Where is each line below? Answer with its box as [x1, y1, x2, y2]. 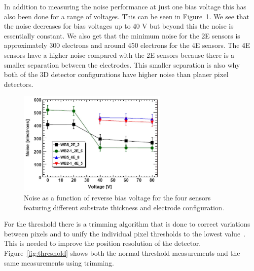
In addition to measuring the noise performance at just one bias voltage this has [4, 1, 247, 11]
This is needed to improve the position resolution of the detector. [4, 238, 201, 248]
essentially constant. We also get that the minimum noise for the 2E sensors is [4, 30, 240, 40]
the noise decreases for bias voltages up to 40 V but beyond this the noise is [4, 21, 234, 31]
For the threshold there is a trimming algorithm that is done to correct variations [4, 219, 250, 229]
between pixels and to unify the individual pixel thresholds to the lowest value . [4, 228, 246, 238]
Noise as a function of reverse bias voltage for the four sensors [24, 193, 211, 203]
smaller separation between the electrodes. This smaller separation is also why [4, 59, 240, 70]
